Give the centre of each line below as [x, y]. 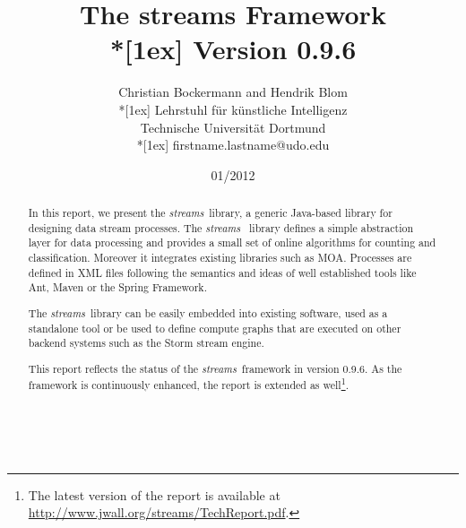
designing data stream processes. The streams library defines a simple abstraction [220, 227]
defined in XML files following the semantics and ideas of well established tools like [222, 272]
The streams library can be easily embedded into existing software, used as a [208, 312]
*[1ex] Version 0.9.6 [233, 49]
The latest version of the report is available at [154, 494]
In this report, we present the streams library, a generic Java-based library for [210, 213]
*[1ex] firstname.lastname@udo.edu [233, 145]
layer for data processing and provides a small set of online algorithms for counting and [232, 242]
